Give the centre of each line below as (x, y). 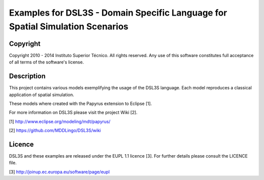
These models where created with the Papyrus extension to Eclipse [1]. (80, 103)
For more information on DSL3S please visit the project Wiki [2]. (73, 113)
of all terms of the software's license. (46, 62)
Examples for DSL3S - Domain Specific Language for (118, 13)
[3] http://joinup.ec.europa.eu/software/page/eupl (59, 172)
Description (27, 76)
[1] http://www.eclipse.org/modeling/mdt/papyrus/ (60, 121)
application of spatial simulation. (42, 95)
